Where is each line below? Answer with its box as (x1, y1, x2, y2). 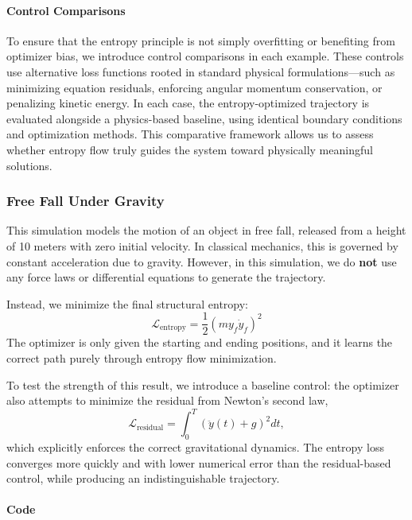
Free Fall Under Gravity (6, 191, 165, 211)
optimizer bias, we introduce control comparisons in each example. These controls (6, 48, 404, 64)
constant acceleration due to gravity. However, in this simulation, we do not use (6, 253, 397, 270)
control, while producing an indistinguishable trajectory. (6, 470, 280, 487)
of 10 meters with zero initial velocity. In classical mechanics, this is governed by (6, 237, 398, 254)
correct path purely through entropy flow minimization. (6, 349, 277, 366)
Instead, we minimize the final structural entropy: (6, 295, 248, 312)
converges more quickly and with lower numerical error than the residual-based (6, 454, 391, 471)
